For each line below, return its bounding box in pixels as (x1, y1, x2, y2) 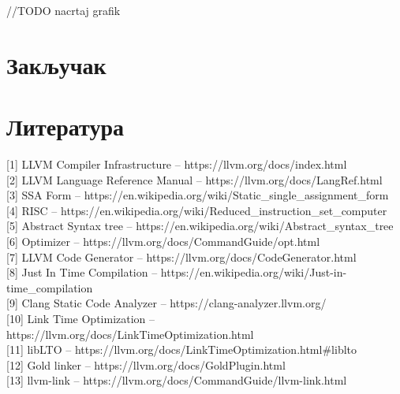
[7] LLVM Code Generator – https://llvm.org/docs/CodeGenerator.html (6, 248, 357, 265)
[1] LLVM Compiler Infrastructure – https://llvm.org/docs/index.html (6, 156, 347, 173)
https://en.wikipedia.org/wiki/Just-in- (160, 264, 347, 281)
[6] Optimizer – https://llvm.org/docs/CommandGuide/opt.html (6, 233, 320, 250)
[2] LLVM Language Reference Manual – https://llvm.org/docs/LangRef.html (6, 171, 383, 188)
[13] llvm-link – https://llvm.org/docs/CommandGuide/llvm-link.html (6, 372, 347, 388)
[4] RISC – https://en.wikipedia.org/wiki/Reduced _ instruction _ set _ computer (6, 202, 387, 218)
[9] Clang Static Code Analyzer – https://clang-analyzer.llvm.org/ (6, 295, 327, 311)
